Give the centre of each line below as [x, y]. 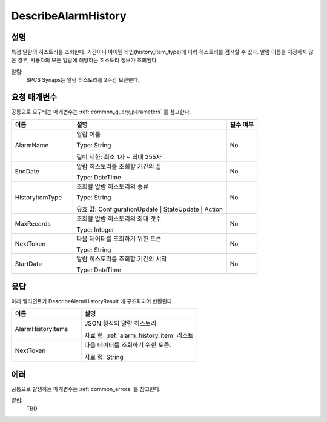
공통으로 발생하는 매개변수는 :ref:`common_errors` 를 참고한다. [86, 389]
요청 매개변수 [34, 97]
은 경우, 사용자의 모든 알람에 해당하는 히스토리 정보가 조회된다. [85, 60]
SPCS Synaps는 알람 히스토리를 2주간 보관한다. [83, 80]
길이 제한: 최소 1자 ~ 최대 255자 [119, 156]
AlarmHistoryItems [41, 329]
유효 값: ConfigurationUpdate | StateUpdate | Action [150, 209]
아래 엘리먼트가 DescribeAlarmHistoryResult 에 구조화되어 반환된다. [92, 301]
